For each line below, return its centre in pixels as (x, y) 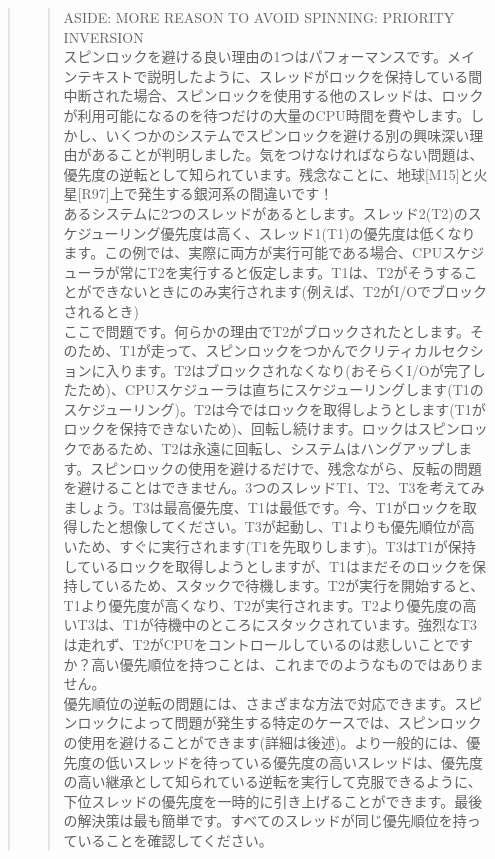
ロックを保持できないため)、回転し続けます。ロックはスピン (261, 428)
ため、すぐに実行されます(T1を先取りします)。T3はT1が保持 (276, 546)
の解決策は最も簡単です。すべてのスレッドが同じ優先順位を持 (265, 820)
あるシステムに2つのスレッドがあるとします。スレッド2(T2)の (265, 212)
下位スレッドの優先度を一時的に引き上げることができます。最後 (273, 800)
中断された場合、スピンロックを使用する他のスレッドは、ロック (273, 95)
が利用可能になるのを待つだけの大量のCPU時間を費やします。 (267, 114)
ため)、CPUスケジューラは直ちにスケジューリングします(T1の (280, 389)
